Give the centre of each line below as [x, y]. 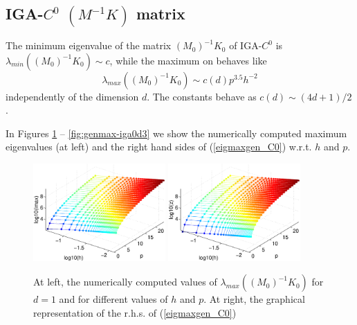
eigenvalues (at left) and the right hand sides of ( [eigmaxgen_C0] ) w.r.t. [159, 147]
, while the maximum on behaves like [188, 60]
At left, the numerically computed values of [125, 282]
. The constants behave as [202, 96]
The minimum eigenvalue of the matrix [89, 45]
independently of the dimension [72, 96]
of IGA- [246, 45]
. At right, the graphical [254, 299]
